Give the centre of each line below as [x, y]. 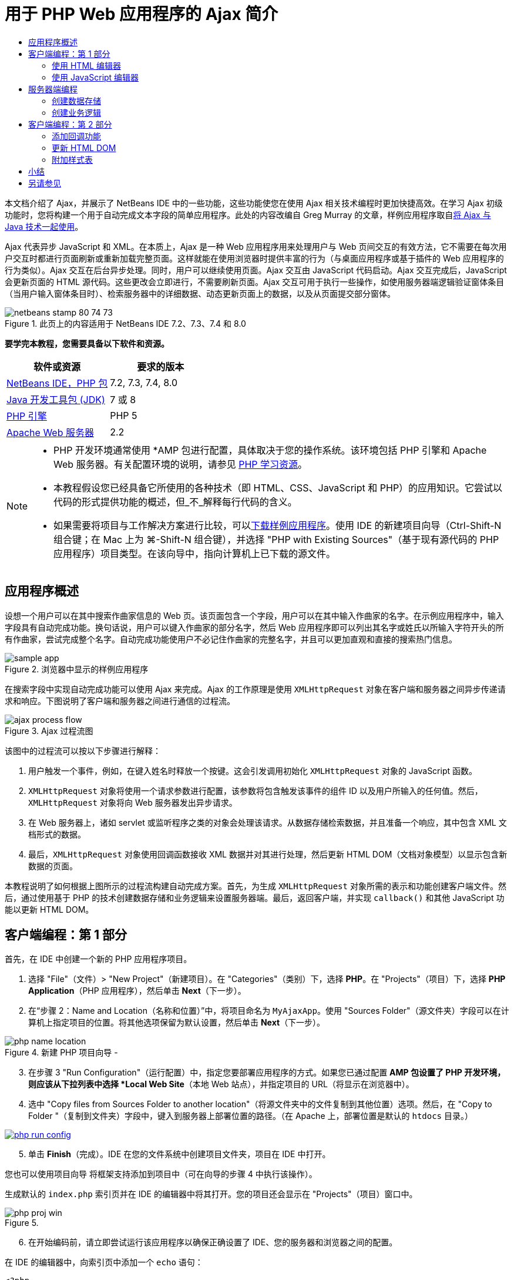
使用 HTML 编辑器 [86, 65]
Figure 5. [22, 1223]
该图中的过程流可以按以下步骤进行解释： [83, 750]
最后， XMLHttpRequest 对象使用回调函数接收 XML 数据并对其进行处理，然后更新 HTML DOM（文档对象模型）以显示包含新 [268, 854]
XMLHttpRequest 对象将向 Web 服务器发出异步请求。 [133, 802]
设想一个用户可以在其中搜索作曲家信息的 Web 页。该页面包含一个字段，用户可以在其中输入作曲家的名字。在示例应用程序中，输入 [254, 615]
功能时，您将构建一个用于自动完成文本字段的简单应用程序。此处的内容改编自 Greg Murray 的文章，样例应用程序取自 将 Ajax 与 [248, 215]
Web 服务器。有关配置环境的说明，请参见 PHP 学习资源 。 [181, 464]
